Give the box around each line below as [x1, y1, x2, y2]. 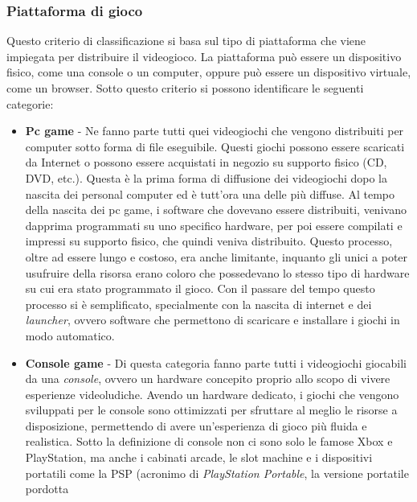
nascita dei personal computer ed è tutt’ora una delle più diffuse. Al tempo [25, 185, 395, 202]
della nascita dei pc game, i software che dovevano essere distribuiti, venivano [25, 201, 407, 218]
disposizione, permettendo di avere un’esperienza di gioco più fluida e [25, 417, 367, 434]
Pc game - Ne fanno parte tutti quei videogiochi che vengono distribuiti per [25, 122, 404, 139]
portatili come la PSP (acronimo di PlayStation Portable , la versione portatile [25, 464, 409, 481]
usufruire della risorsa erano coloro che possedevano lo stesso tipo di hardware [25, 264, 410, 281]
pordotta [25, 480, 69, 497]
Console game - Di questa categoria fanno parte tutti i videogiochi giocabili [25, 354, 407, 371]
